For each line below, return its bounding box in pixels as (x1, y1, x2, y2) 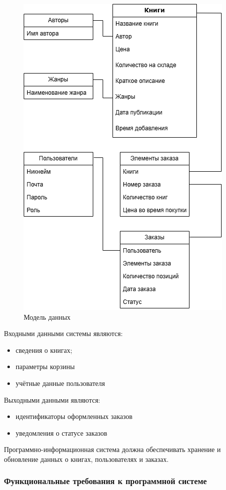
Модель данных (24, 311, 71, 322)
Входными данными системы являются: (4, 328, 123, 339)
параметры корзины (15, 361, 75, 372)
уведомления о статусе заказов (15, 427, 108, 438)
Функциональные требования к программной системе (4, 475, 207, 487)
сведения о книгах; (15, 344, 73, 355)
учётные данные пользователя (15, 377, 105, 388)
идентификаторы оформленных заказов (15, 411, 133, 421)
